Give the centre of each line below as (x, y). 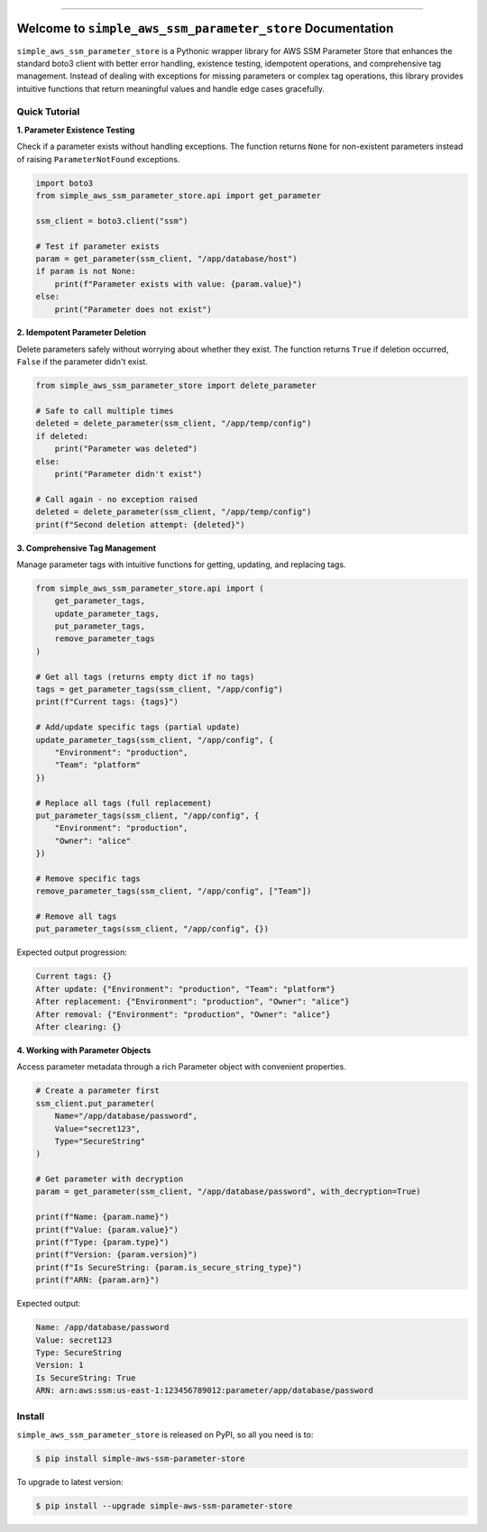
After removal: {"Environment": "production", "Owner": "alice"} (183, 1014)
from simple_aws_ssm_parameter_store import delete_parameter (176, 386)
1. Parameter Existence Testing (76, 130)
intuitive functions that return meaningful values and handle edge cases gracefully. (170, 88)
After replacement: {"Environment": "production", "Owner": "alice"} (193, 1002)
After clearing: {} (78, 1027)
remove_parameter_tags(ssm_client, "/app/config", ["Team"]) (174, 891)
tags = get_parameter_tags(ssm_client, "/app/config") (159, 689)
